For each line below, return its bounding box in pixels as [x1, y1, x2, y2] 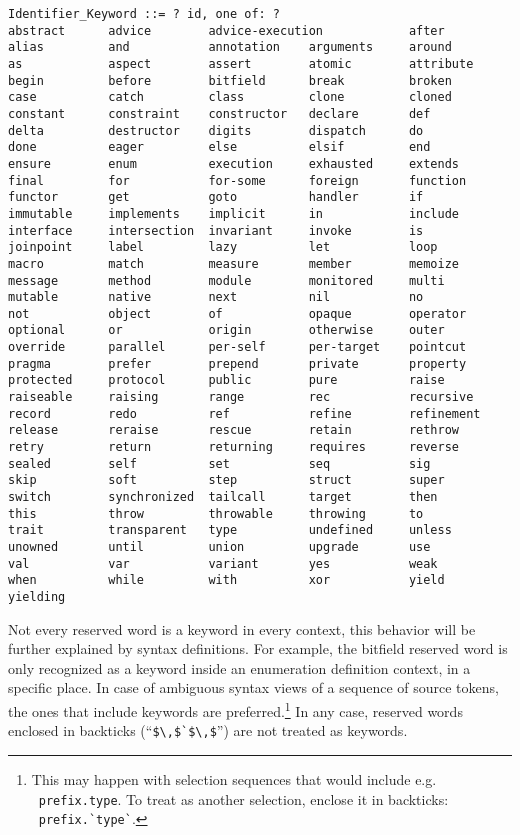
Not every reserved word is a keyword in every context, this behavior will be [8, 618, 476, 639]
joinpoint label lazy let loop [8, 240, 438, 255]
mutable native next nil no [8, 290, 424, 305]
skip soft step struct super [8, 473, 445, 488]
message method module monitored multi [8, 273, 445, 288]
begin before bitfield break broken [8, 73, 452, 88]
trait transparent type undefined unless [8, 523, 452, 538]
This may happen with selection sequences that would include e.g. [31, 768, 437, 789]
